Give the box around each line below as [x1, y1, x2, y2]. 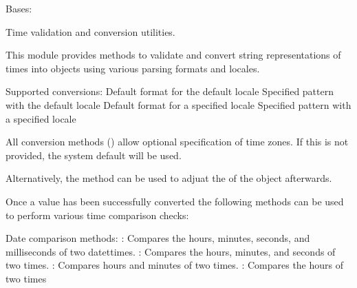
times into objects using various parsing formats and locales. [6, 61, 260, 75]
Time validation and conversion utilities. [6, 24, 175, 39]
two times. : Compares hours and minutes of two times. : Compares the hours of [6, 258, 344, 272]
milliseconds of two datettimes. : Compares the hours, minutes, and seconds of [6, 244, 336, 258]
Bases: [6, 1, 32, 15]
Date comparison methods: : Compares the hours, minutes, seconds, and [6, 231, 310, 245]
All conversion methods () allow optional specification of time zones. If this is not [6, 134, 349, 149]
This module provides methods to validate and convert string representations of [6, 48, 341, 62]
